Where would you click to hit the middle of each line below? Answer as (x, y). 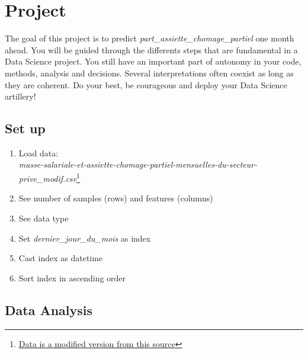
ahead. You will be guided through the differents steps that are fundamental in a (151, 49)
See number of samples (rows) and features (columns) (116, 198)
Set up (25, 128)
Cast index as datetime (61, 258)
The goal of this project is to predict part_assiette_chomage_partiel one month (150, 38)
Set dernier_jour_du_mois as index (85, 238)
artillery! (20, 96)
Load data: (38, 153)
